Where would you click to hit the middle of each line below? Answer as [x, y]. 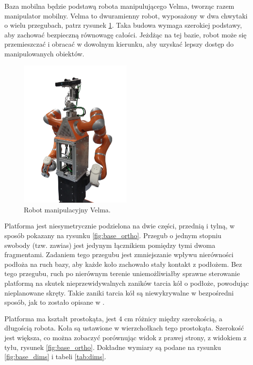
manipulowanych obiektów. [44, 53]
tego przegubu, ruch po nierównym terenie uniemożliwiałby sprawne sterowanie [122, 273]
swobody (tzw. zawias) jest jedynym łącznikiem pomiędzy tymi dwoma [110, 245]
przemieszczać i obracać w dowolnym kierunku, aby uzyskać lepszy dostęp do [119, 44]
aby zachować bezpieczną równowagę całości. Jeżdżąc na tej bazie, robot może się [126, 34]
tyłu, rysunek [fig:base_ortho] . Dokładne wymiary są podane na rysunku [113, 347]
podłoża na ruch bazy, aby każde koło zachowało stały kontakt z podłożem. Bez [123, 264]
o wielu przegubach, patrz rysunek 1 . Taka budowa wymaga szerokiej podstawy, [123, 25]
